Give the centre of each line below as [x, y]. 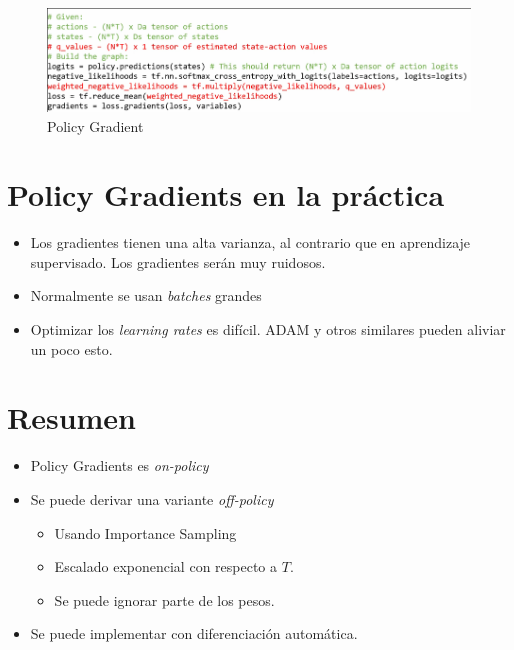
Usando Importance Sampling [145, 532]
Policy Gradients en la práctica [226, 194]
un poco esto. [71, 348]
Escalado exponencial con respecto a [166, 566]
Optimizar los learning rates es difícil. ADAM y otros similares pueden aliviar [268, 329]
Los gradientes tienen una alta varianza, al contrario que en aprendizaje [250, 242]
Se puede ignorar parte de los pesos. [164, 599]
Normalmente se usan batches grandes [146, 295]
